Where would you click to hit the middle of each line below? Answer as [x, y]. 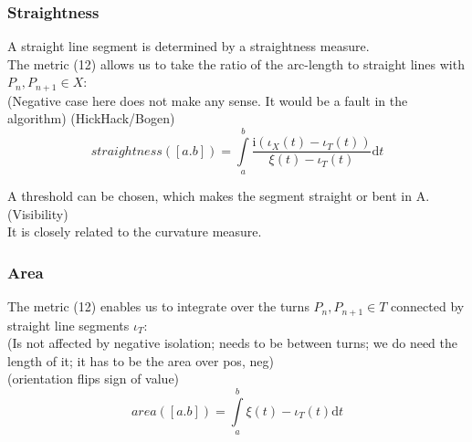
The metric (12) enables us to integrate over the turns [158, 306]
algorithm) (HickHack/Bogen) [91, 118]
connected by [428, 306]
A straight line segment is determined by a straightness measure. [189, 46]
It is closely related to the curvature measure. [135, 232]
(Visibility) [38, 213]
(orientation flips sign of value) [94, 379]
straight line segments [68, 325]
